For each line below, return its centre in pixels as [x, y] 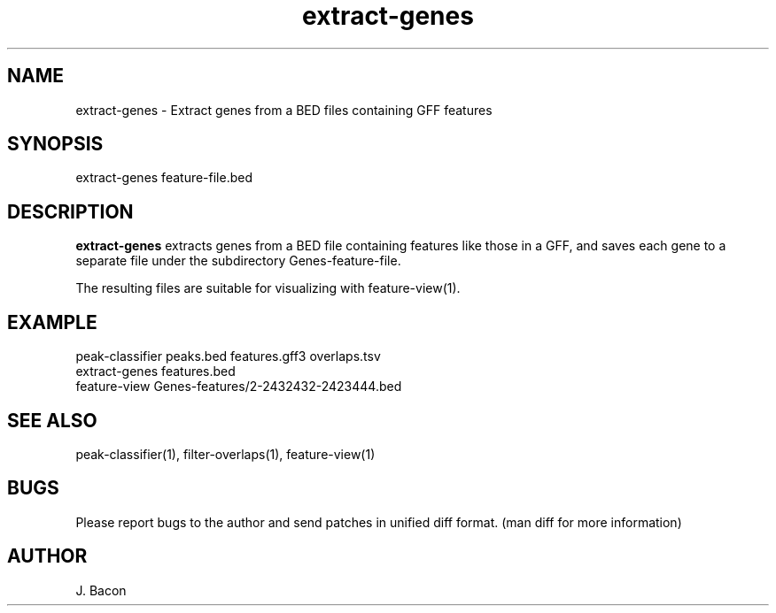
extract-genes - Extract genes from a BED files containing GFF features [284, 110]
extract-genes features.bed [155, 372]
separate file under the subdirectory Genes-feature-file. [238, 261]
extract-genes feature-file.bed [164, 178]
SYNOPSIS [55, 144]
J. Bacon [101, 590]
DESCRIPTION [70, 211]
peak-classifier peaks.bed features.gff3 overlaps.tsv [228, 356]
